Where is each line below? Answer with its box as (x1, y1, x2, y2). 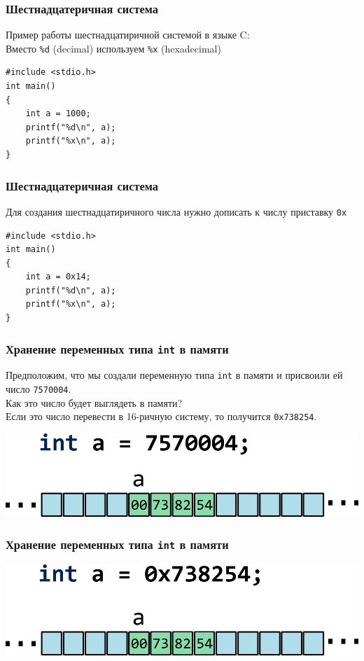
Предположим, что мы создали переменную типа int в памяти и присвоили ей (6, 368, 343, 382)
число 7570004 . (6, 382, 71, 396)
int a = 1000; (25, 109, 91, 119)
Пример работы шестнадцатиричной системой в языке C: (6, 27, 250, 42)
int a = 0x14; (25, 272, 91, 282)
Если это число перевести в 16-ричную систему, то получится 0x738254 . (6, 409, 317, 424)
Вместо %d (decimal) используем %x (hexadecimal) (6, 41, 221, 55)
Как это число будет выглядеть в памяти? (6, 395, 183, 410)
